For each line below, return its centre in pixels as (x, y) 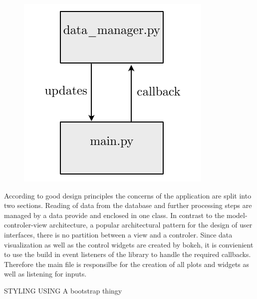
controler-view (26, 225)
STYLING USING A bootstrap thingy (63, 290)
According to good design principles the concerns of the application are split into (128, 195)
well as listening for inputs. (45, 274)
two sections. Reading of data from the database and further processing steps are (128, 205)
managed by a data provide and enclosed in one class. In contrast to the (114, 215)
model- (237, 215)
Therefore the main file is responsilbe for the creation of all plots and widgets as (127, 264)
